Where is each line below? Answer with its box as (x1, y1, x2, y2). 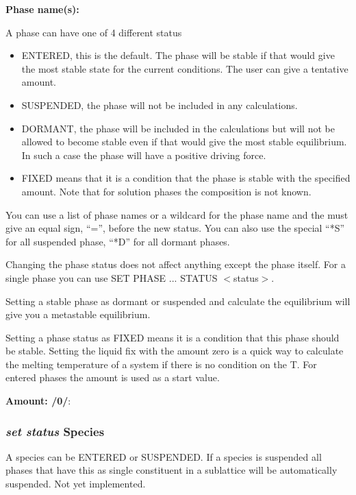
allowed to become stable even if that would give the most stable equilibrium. (21, 134, 347, 149)
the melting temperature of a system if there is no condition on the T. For (5, 357, 317, 371)
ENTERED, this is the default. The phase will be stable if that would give (21, 48, 335, 62)
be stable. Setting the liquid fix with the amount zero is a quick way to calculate (5, 343, 344, 358)
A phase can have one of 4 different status (5, 25, 182, 39)
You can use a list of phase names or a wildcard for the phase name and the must (5, 207, 348, 221)
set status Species (5, 422, 105, 439)
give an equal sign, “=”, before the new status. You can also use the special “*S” (5, 221, 345, 235)
